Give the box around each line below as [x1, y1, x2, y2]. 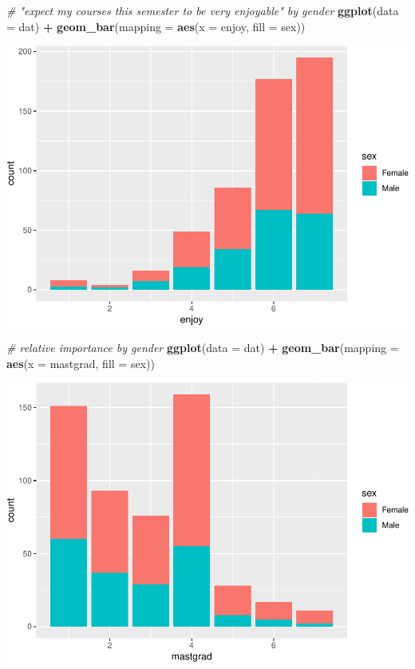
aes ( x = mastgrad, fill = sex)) [6, 354, 155, 371]
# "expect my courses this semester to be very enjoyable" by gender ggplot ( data [6, 2, 399, 18]
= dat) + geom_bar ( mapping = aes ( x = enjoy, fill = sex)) [6, 18, 306, 34]
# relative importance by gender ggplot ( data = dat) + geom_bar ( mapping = [6, 339, 399, 356]
